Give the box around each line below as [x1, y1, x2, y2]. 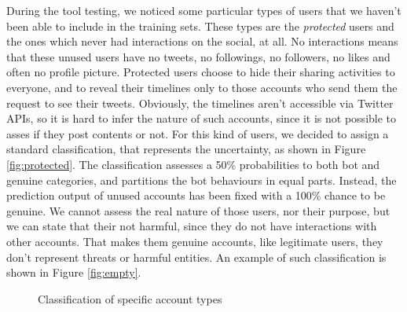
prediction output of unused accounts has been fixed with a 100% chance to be [6, 187, 386, 204]
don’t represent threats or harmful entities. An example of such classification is [6, 248, 387, 265]
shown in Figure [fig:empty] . [6, 264, 141, 281]
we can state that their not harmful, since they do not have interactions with [6, 218, 377, 234]
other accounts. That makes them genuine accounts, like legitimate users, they [6, 233, 383, 249]
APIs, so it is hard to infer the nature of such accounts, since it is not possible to [6, 110, 397, 127]
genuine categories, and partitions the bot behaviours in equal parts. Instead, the [6, 171, 397, 188]
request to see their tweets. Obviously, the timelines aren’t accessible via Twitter [6, 94, 394, 111]
